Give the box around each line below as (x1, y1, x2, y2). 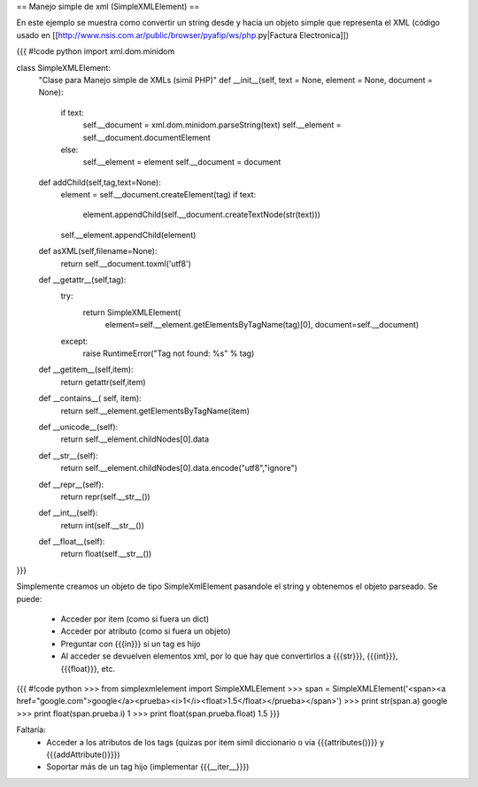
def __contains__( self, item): (38, 393, 142, 404)
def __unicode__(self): (38, 421, 119, 432)
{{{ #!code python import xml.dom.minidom (16, 46, 175, 57)
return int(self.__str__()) (60, 520, 145, 530)
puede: (16, 593, 42, 604)
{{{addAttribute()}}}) (46, 749, 120, 760)
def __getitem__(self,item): (38, 364, 134, 375)
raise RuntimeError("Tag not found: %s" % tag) (82, 348, 255, 359)
